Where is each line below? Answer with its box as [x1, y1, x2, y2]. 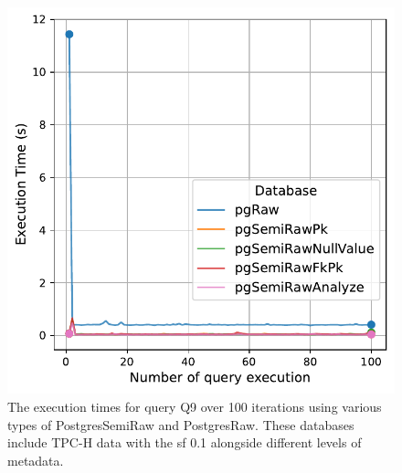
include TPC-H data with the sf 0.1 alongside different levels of [7, 433, 362, 452]
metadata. [7, 450, 64, 469]
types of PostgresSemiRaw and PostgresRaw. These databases [7, 415, 354, 434]
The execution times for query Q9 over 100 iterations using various [7, 397, 382, 415]
